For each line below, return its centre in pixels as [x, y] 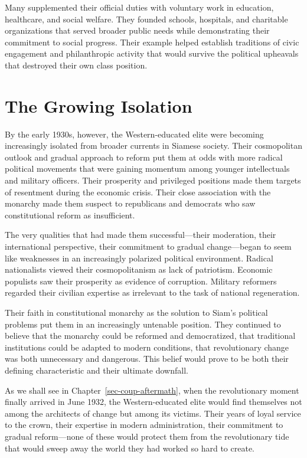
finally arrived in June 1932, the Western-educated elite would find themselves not [153, 402]
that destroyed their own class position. [76, 65]
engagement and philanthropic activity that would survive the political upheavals [152, 53]
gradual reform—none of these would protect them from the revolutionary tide [147, 436]
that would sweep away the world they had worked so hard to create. [130, 448]
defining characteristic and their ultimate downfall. [97, 370]
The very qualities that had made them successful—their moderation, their [141, 235]
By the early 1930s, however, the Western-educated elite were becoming [134, 134]
